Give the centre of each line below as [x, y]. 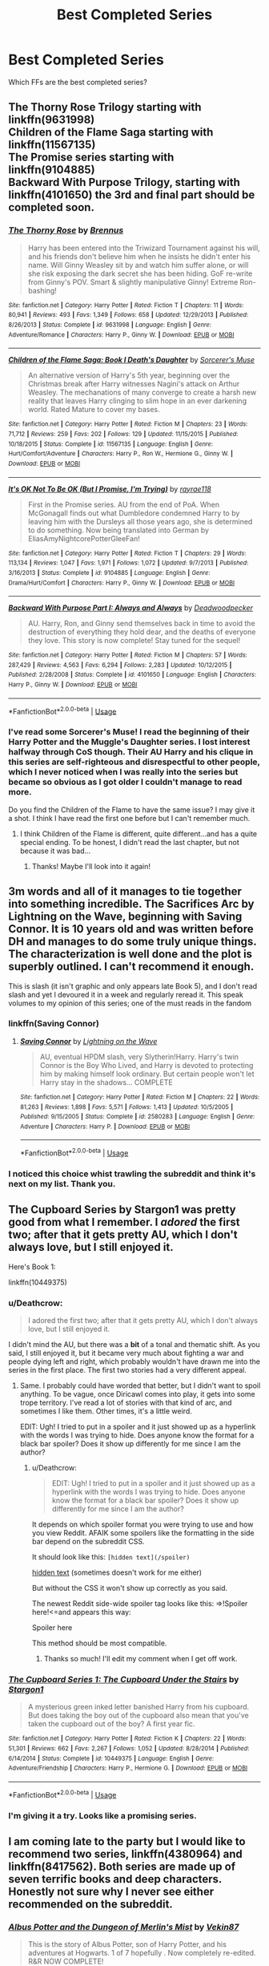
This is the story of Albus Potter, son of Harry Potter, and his [127, 1944]
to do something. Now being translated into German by [118, 530]
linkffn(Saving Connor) [54, 1024]
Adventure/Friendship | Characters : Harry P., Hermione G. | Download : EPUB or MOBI [128, 1768]
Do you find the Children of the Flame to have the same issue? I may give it [132, 809]
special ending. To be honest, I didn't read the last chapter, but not [130, 842]
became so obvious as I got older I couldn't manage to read [125, 782]
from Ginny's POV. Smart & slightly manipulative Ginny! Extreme [133, 281]
